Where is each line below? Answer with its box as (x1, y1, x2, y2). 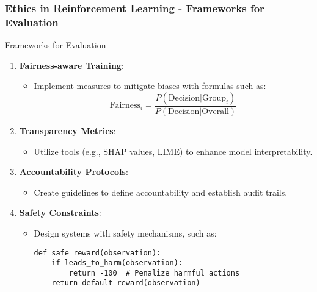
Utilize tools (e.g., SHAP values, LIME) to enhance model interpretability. (34, 144, 313, 157)
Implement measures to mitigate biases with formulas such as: (34, 79, 266, 92)
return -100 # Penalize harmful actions (68, 268, 240, 277)
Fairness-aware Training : (19, 59, 124, 71)
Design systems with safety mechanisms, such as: (34, 226, 217, 239)
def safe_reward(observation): (34, 248, 161, 257)
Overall (202, 107, 229, 116)
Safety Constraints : (19, 206, 101, 219)
